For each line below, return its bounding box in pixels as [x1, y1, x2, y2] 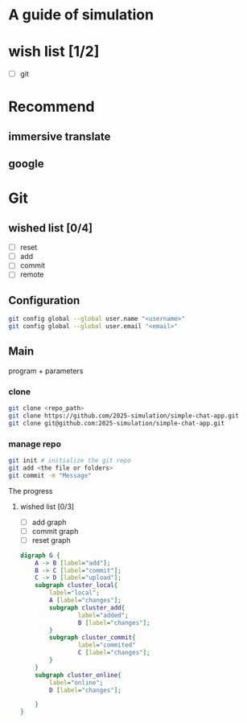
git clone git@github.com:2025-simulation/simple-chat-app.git [8, 419, 225, 427]
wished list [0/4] [8, 221, 93, 235]
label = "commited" [77, 641, 136, 649]
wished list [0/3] [19, 501, 75, 511]
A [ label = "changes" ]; [49, 597, 122, 605]
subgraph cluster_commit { [49, 634, 136, 642]
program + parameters [8, 366, 84, 376]
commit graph [31, 526, 79, 536]
